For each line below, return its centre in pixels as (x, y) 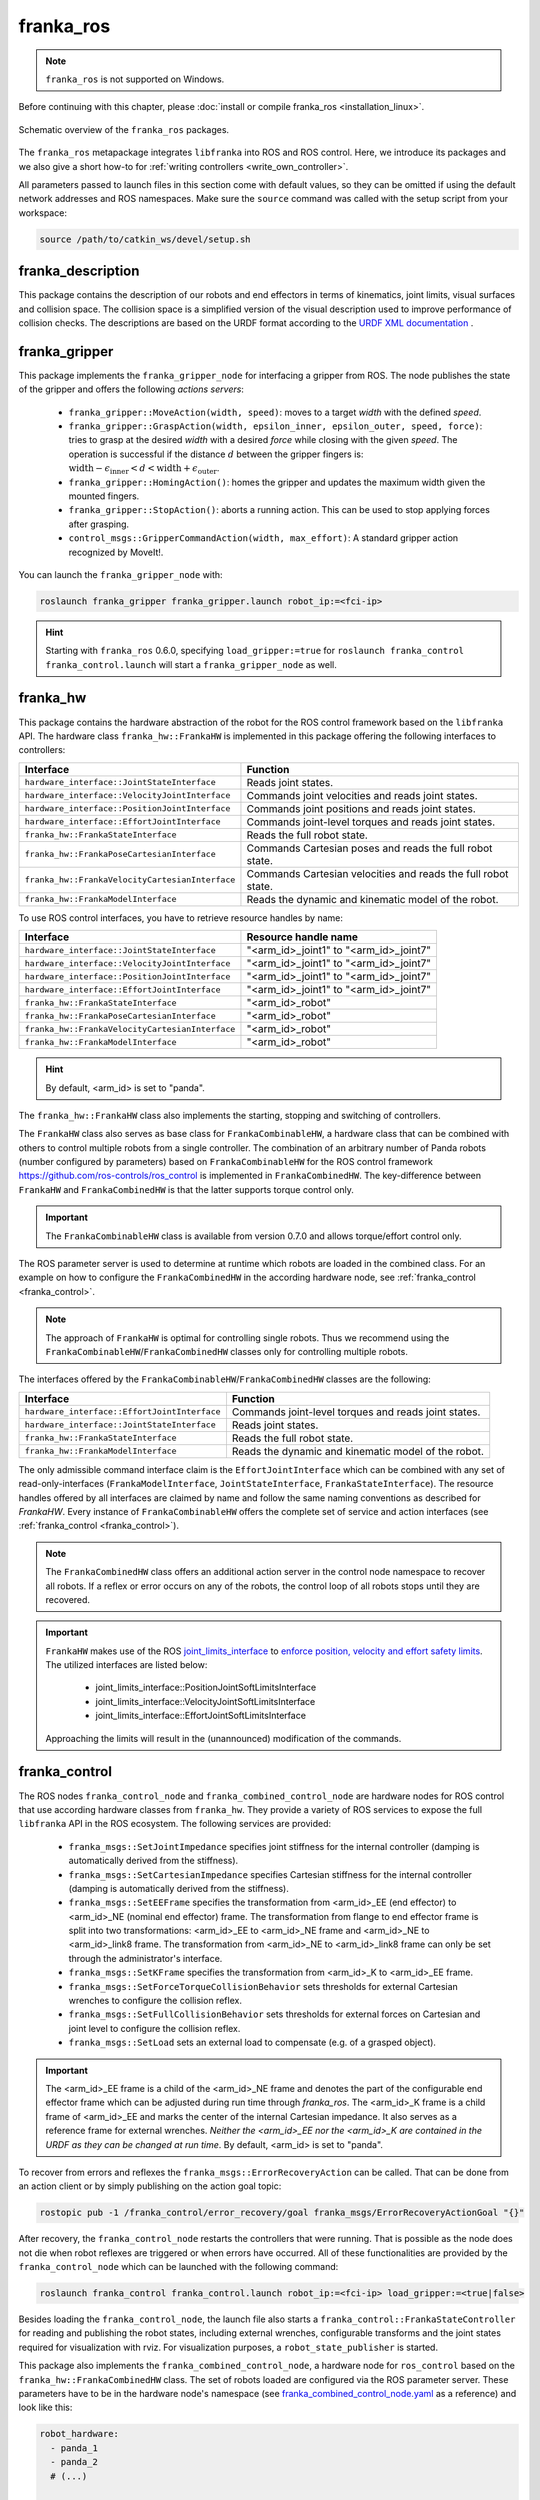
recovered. (67, 1599)
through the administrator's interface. (145, 1958)
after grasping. (99, 524)
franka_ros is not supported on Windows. (135, 79)
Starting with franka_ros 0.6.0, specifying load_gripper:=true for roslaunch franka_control (255, 651)
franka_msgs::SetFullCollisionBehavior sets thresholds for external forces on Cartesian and (274, 2014)
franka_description (79, 271)
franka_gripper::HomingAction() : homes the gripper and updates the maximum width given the (277, 482)
